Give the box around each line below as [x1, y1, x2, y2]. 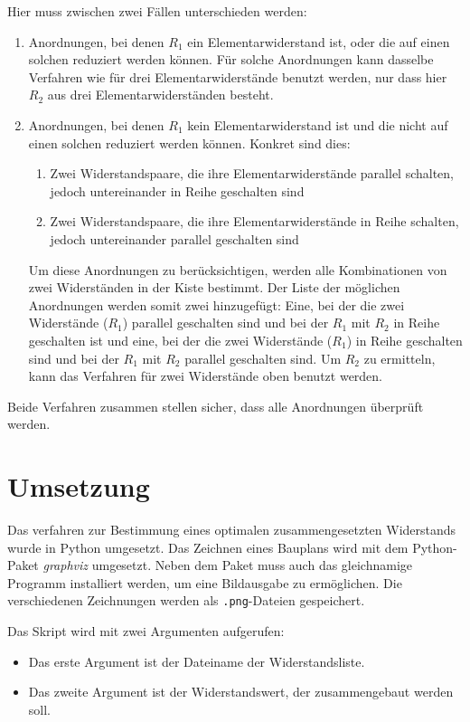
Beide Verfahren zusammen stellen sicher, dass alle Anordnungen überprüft [7, 396, 424, 415]
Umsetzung [7, 468, 150, 505]
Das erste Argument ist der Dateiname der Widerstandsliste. [28, 651, 365, 670]
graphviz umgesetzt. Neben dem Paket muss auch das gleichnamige [42, 556, 413, 575]
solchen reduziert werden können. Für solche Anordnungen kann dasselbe [28, 50, 434, 69]
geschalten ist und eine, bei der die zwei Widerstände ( [28, 330, 333, 349]
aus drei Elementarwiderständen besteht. [47, 85, 274, 104]
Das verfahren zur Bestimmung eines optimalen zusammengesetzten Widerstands [7, 520, 456, 538]
